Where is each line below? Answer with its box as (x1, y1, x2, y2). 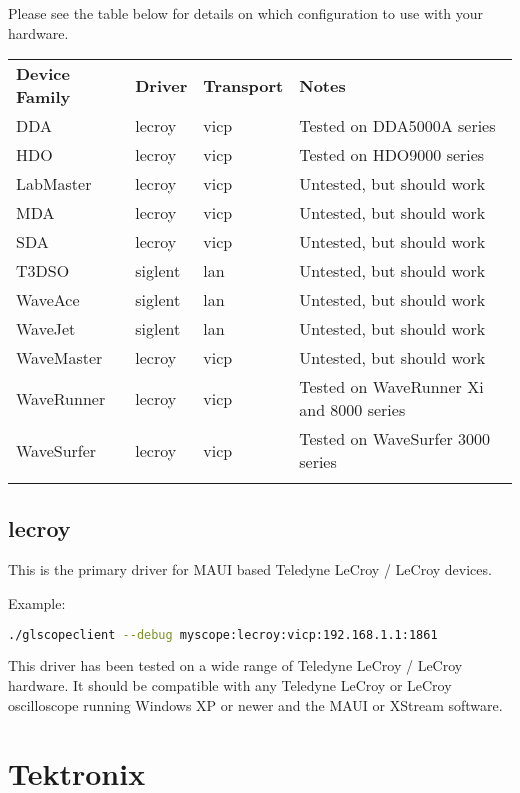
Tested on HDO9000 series (299, 143, 485, 167)
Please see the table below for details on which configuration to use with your (8, 3, 484, 23)
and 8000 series (299, 398, 406, 422)
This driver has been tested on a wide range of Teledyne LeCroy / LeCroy (8, 655, 463, 676)
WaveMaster (16, 346, 103, 370)
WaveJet (16, 317, 76, 341)
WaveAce (16, 288, 80, 312)
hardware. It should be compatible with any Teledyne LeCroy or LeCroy (8, 675, 452, 696)
